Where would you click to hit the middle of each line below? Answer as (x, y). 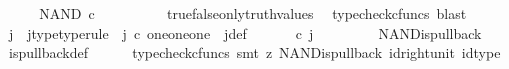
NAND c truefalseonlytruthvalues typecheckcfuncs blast (253, 13)
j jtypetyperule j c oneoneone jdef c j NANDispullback (245, 32)
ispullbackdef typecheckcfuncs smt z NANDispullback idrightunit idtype (254, 52)
